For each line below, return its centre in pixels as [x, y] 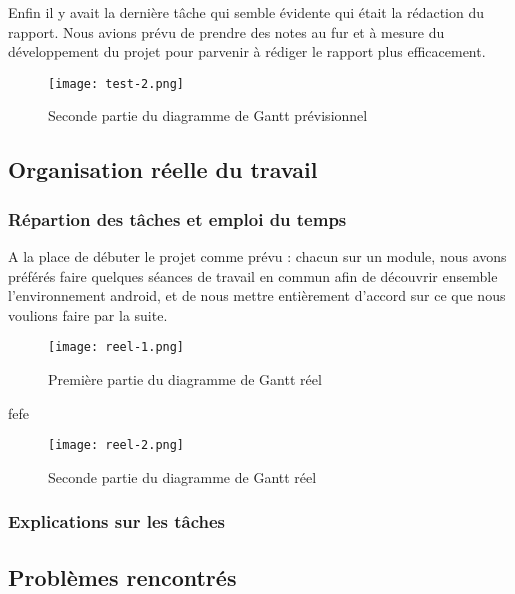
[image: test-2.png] [116, 83]
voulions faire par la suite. [88, 314]
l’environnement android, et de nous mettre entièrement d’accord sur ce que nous [257, 295]
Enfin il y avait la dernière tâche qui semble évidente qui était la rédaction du [246, 12]
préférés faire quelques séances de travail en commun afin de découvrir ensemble [253, 275]
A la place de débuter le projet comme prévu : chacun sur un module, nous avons [257, 256]
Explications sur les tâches [117, 521]
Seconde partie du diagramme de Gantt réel [182, 476]
